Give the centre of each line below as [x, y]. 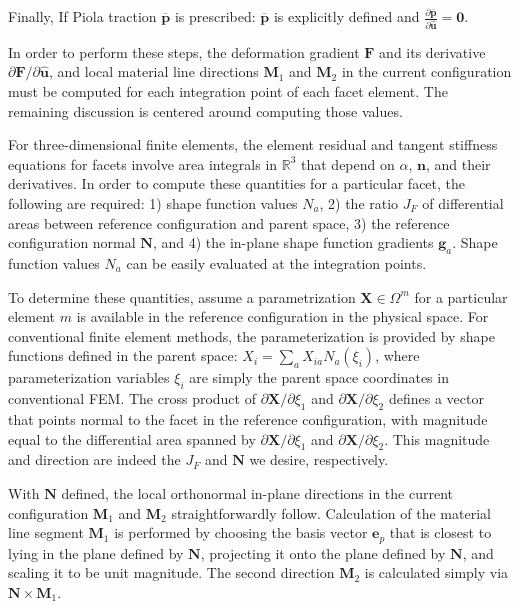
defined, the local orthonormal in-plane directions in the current [257, 492]
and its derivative [432, 51]
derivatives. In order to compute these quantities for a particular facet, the [237, 183]
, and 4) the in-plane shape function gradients [293, 242]
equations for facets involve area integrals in [143, 163]
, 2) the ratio [359, 203]
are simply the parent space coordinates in [319, 377]
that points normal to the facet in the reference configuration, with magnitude [248, 418]
